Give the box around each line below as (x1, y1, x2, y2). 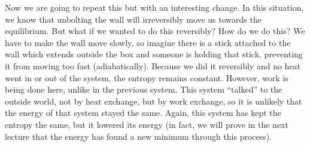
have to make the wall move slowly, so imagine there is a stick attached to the (5, 36, 291, 48)
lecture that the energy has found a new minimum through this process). (5, 130, 272, 142)
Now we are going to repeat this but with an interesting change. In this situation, (5, 1, 304, 13)
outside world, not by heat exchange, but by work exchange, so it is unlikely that (5, 94, 302, 107)
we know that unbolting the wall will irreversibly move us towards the (5, 13, 262, 25)
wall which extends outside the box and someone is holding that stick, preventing (5, 48, 303, 60)
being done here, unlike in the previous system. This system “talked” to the (5, 83, 282, 96)
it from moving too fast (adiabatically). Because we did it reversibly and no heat (5, 59, 301, 72)
